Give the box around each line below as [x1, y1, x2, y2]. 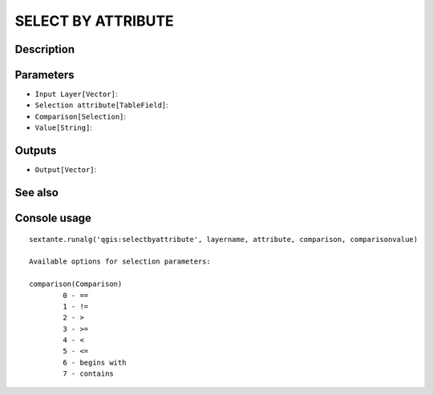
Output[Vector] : [34, 165, 97, 175]
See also [14, 185, 59, 200]
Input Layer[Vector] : [34, 89, 118, 99]
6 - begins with [63, 357, 127, 367]
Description [14, 42, 75, 56]
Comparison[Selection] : [34, 111, 127, 121]
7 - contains [63, 369, 114, 378]
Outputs [14, 144, 57, 158]
